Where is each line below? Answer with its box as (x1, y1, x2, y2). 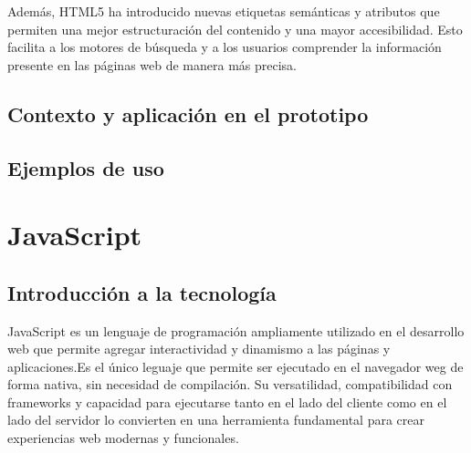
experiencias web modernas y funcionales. (7, 428, 239, 448)
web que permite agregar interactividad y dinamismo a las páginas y (7, 339, 391, 358)
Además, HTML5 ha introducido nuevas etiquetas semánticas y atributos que (7, 2, 440, 20)
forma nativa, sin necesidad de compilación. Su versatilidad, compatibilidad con (7, 375, 453, 394)
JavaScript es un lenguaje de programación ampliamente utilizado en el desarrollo (7, 321, 465, 340)
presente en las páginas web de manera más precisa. (7, 55, 298, 74)
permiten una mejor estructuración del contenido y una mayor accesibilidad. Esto (7, 19, 463, 38)
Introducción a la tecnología (7, 278, 277, 306)
